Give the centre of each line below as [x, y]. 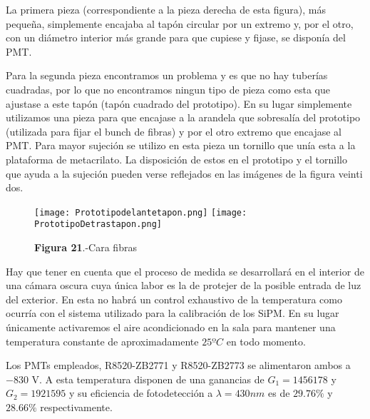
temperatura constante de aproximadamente [102, 341]
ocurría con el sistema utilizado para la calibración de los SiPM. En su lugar [173, 313]
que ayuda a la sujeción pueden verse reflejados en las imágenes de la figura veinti [184, 173]
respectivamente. [76, 407]
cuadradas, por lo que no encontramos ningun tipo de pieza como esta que [168, 89]
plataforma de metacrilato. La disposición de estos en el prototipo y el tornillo [176, 159]
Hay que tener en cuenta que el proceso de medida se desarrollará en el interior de [185, 271]
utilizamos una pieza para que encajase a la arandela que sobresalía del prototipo [183, 117]
